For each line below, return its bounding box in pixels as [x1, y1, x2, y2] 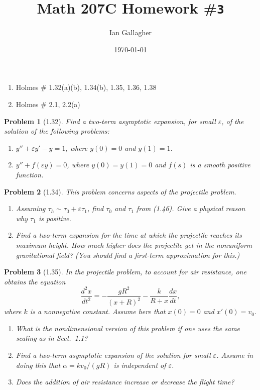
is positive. [38, 213, 71, 223]
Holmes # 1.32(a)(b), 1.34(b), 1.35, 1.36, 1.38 [16, 82, 157, 92]
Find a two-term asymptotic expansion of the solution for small [16, 350, 211, 360]
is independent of [113, 359, 166, 370]
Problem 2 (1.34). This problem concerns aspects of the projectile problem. [4, 186, 236, 197]
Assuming [16, 203, 46, 214]
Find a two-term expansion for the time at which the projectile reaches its [16, 230, 242, 240]
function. [16, 169, 44, 179]
